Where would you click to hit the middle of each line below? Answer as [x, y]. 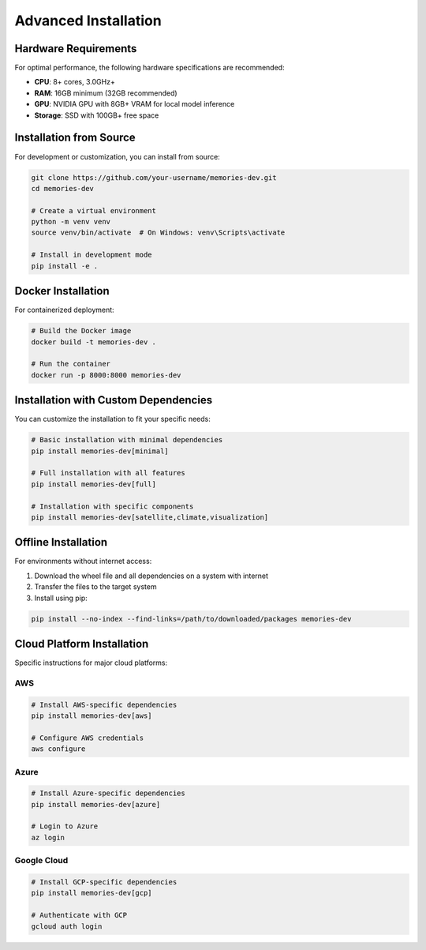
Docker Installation [62, 291]
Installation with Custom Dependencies [114, 400]
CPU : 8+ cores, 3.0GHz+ [75, 82]
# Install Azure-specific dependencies [108, 793]
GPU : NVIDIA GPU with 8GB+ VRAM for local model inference [135, 104]
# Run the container [71, 364]
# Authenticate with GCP [79, 915]
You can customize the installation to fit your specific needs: [112, 419]
